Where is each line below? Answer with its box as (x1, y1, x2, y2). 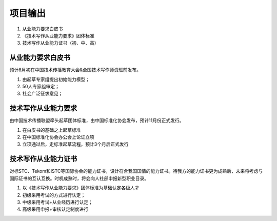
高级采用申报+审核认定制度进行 (22, 206, 89, 212)
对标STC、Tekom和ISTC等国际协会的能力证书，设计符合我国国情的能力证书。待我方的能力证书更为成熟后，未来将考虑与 (9, 168, 263, 174)
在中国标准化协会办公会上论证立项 (22, 134, 94, 140)
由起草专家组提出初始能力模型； (22, 76, 90, 82)
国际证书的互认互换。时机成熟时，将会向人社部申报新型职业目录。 (9, 175, 149, 182)
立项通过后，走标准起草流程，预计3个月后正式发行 (22, 141, 129, 147)
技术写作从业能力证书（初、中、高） (22, 40, 99, 46)
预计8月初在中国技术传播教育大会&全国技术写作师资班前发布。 (9, 67, 141, 73)
